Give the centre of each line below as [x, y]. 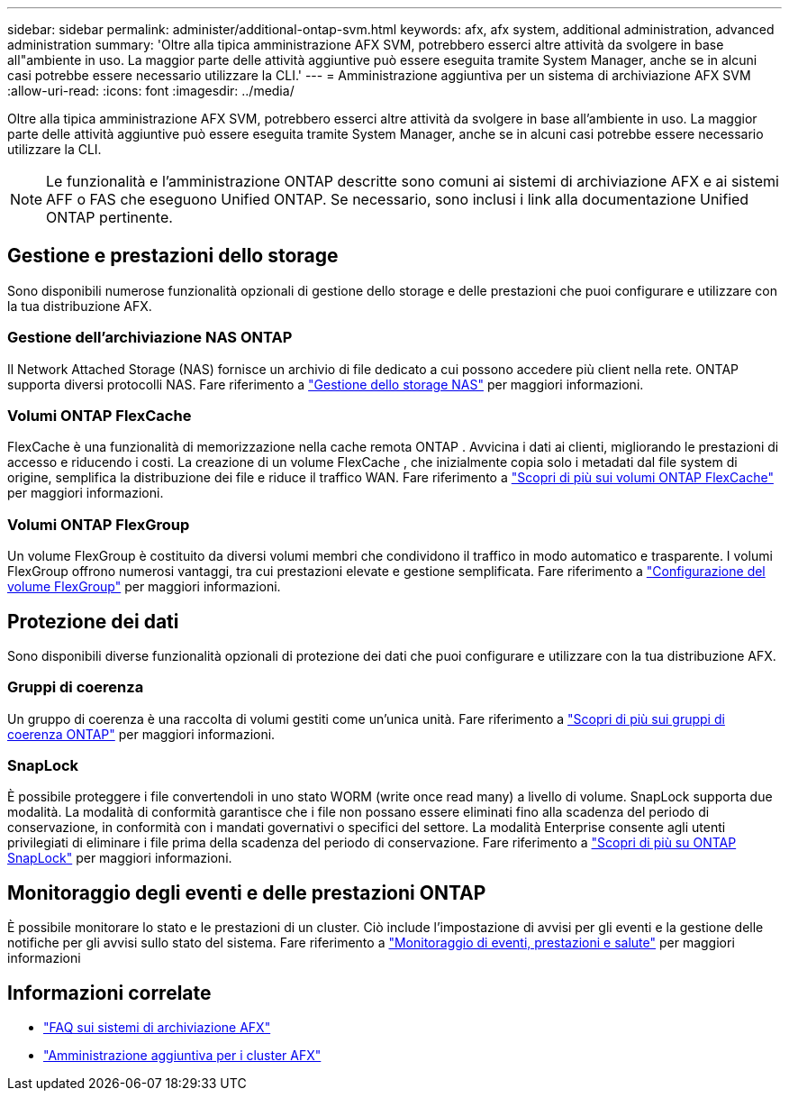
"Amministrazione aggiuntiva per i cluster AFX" [182, 1056]
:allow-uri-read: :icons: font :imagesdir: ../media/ [151, 91]
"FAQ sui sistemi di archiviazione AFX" [157, 1028]
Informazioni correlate [109, 993]
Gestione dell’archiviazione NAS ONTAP [150, 338]
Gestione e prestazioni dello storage [173, 256]
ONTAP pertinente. [109, 217]
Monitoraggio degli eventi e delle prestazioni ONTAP [247, 892]
